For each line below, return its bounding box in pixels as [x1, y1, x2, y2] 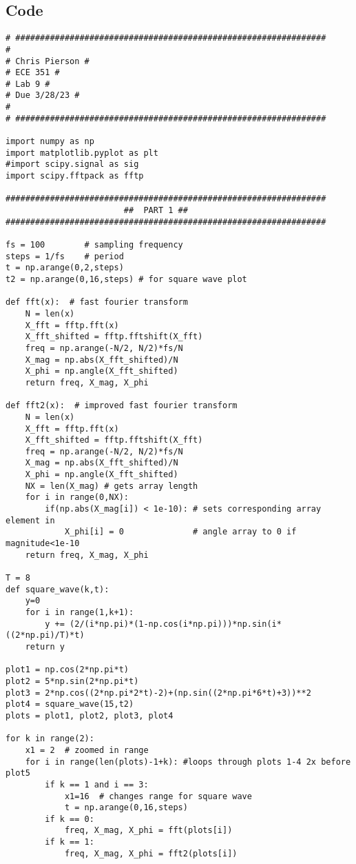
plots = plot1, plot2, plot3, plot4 [6, 710, 174, 721]
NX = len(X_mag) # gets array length [25, 481, 198, 491]
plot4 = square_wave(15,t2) [6, 699, 134, 710]
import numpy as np [6, 137, 94, 147]
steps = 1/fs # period [6, 251, 124, 261]
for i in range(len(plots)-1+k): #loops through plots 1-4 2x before [25, 756, 351, 767]
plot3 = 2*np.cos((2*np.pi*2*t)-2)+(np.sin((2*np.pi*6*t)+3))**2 [6, 687, 311, 698]
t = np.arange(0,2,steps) [6, 263, 124, 273]
